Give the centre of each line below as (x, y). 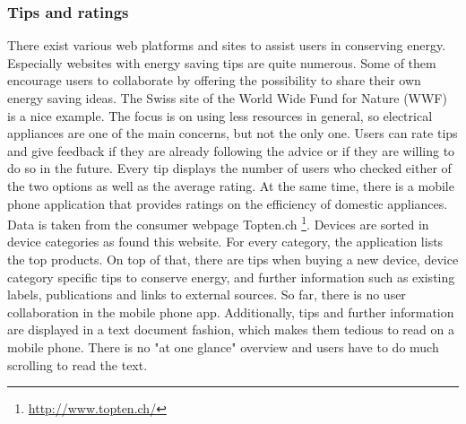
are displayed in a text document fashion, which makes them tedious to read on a (231, 329)
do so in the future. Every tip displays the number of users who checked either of (229, 168)
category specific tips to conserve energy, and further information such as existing (231, 277)
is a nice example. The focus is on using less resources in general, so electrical (220, 115)
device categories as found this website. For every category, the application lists (225, 242)
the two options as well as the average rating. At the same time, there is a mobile (231, 185)
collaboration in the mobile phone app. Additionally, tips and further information (231, 312)
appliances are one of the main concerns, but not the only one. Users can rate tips (233, 133)
